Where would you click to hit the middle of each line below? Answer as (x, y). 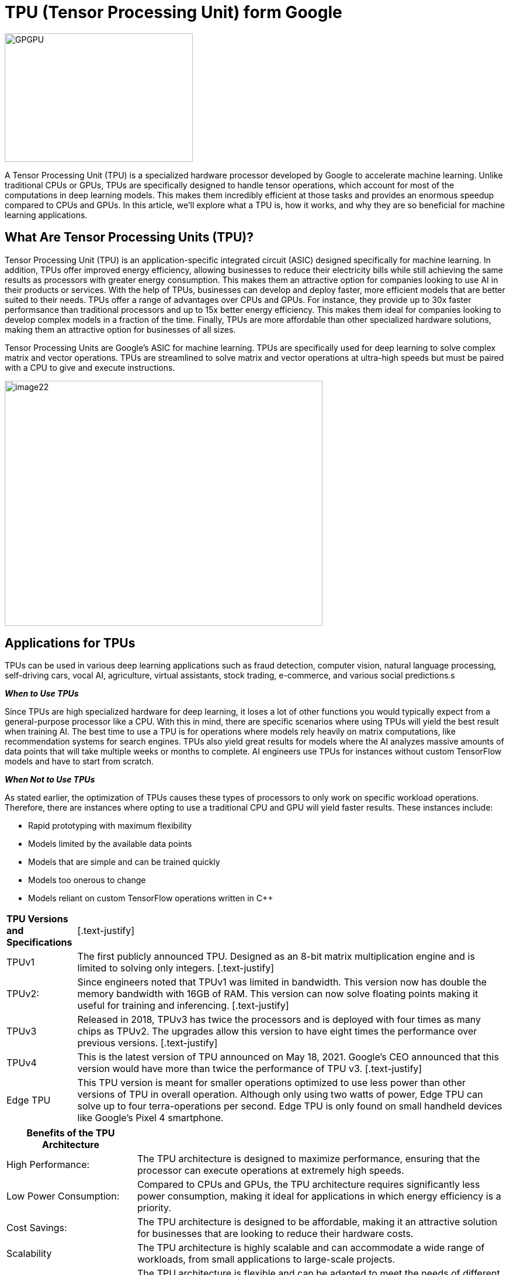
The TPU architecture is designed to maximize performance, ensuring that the (309, 1159)
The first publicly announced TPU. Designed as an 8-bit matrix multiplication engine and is (276, 957)
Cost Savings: (37, 1228)
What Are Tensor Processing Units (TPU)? (129, 237)
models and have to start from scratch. (79, 761)
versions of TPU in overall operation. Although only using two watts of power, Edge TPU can (280, 1095)
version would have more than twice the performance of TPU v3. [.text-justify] (250, 1069)
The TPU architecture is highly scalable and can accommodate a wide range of (311, 1248)
